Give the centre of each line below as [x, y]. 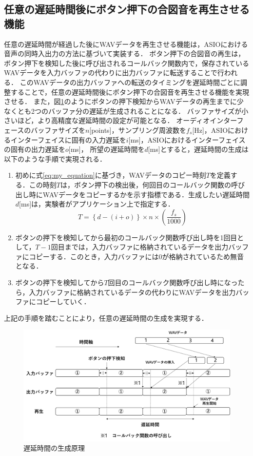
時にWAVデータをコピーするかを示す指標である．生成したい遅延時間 [139, 194]
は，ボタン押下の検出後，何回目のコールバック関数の [146, 184]
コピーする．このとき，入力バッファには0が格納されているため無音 [136, 256]
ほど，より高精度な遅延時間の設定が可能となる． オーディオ [114, 120]
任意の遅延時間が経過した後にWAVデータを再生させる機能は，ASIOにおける [126, 44]
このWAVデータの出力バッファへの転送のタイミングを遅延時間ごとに [130, 82]
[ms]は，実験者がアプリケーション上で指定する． [97, 204]
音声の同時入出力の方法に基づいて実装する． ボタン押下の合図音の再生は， [125, 53]
